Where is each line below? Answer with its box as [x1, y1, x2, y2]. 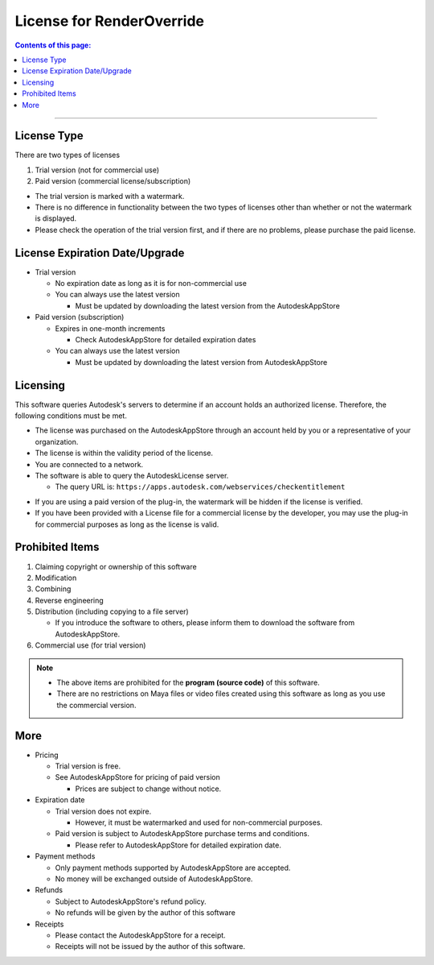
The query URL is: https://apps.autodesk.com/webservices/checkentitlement [55, 482, 346, 491]
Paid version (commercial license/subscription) [35, 176, 191, 186]
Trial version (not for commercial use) [35, 165, 160, 175]
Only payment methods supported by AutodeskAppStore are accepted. [55, 863, 291, 872]
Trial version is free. [55, 761, 121, 771]
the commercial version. [56, 700, 137, 710]
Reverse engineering [35, 595, 104, 605]
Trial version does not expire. [55, 806, 152, 816]
